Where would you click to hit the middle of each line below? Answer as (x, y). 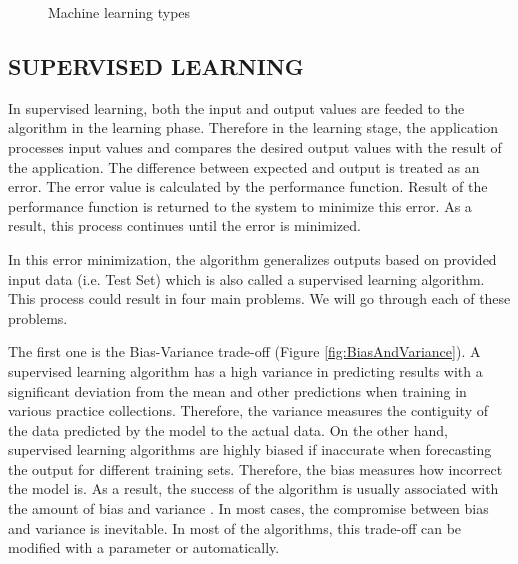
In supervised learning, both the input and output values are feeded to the (236, 107)
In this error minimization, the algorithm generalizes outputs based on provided (252, 258)
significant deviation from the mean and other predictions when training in (237, 390)
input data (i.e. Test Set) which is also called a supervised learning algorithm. (246, 278)
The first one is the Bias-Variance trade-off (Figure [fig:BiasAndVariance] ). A (244, 351)
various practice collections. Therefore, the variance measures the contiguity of (248, 410)
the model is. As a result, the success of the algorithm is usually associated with (253, 488)
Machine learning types (119, 12)
